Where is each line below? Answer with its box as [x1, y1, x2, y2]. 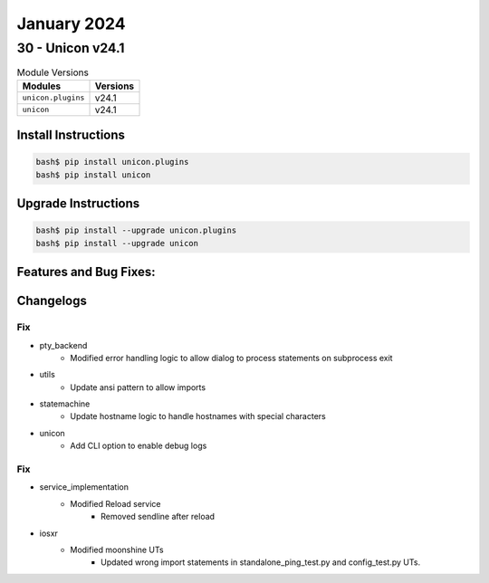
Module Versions [16, 66, 90, 79]
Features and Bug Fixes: [16, 264, 156, 280]
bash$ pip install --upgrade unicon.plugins [35, 225, 237, 235]
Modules [22, 80, 62, 92]
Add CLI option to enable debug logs [70, 440, 207, 452]
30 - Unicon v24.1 [16, 40, 125, 56]
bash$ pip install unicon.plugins [35, 157, 189, 167]
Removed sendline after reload [101, 511, 216, 522]
